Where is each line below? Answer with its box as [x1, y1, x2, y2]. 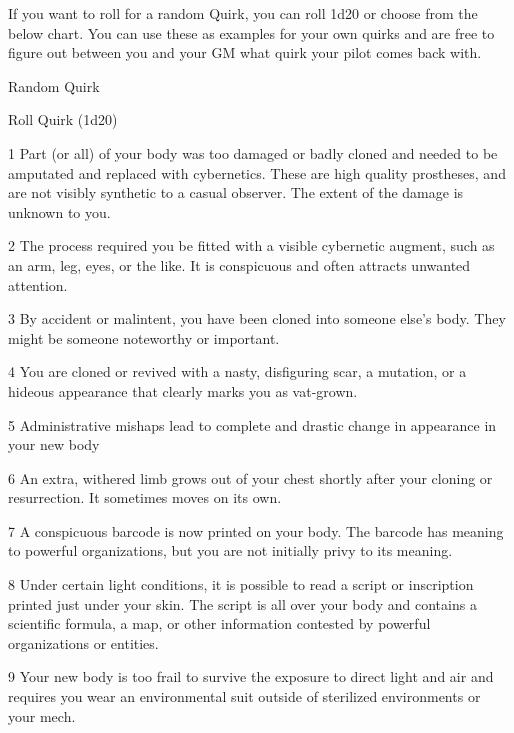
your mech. [8, 705, 76, 726]
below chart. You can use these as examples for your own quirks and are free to [8, 22, 495, 43]
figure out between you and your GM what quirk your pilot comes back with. [8, 42, 482, 63]
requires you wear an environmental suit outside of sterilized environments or [8, 686, 481, 707]
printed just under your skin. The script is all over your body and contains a [8, 593, 477, 614]
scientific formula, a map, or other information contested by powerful [8, 613, 431, 634]
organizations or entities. [8, 632, 159, 653]
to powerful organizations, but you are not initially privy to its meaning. [8, 540, 453, 561]
